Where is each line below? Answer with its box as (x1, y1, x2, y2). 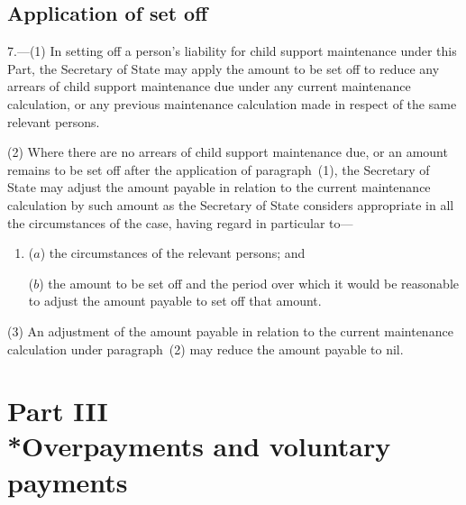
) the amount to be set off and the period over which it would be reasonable (39, 273, 460, 292)
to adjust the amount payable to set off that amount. (28, 291, 322, 310)
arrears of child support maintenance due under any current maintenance (7, 77, 411, 96)
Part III (7, 392, 108, 429)
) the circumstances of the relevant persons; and (40, 243, 306, 262)
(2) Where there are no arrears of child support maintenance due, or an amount (7, 142, 448, 161)
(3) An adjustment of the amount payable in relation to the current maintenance (7, 321, 453, 340)
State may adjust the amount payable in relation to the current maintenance (7, 178, 431, 197)
